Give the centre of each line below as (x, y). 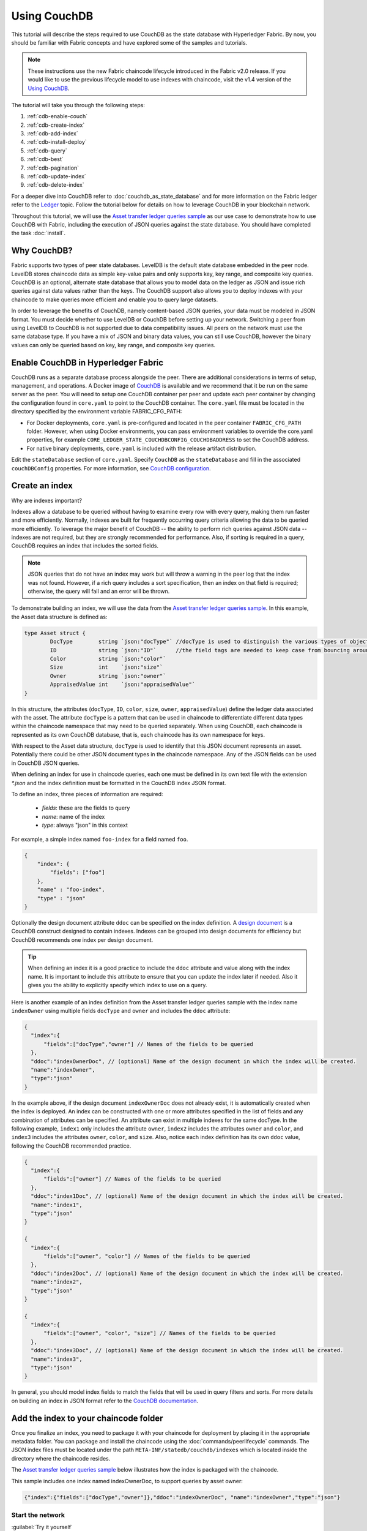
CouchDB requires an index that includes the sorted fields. (85, 546)
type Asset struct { (55, 633)
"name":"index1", (57, 1205)
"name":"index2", (57, 1282)
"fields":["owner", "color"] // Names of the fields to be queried (147, 1256)
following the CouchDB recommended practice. (71, 1146)
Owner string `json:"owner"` (108, 676)
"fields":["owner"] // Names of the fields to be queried (132, 1179)
